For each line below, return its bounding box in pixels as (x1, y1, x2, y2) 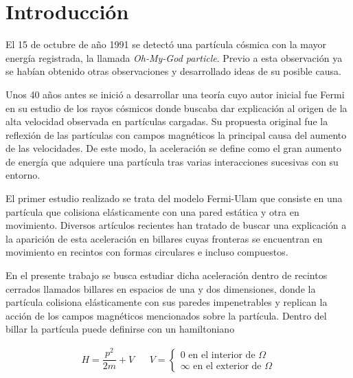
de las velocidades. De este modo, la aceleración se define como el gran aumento (5, 141, 341, 155)
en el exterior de (193, 362, 262, 372)
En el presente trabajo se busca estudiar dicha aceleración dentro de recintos (5, 268, 328, 282)
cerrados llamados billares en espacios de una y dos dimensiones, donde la (5, 281, 316, 296)
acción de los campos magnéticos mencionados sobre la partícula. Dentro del (5, 308, 327, 322)
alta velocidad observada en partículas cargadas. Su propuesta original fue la (5, 114, 328, 129)
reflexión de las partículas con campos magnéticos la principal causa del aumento (5, 127, 347, 142)
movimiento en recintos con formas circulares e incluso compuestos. (5, 245, 288, 259)
